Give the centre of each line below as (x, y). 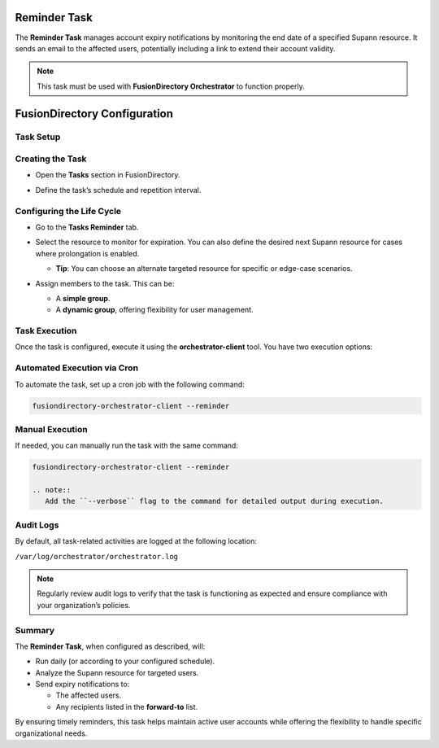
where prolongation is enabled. (87, 253)
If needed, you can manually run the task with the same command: (127, 446)
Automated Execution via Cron (76, 368)
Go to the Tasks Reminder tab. (87, 227)
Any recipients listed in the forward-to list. (127, 706)
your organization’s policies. (84, 605)
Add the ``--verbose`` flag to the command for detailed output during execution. (214, 501)
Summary (35, 630)
